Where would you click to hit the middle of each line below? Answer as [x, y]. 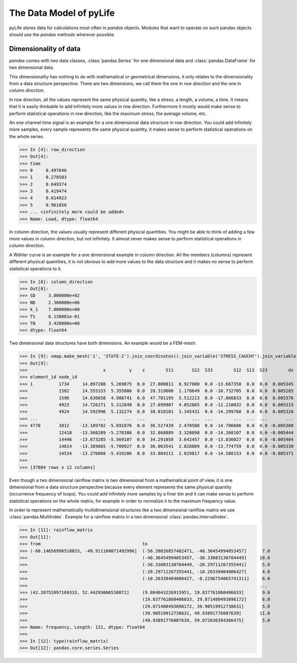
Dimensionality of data [45, 49]
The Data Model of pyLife [62, 13]
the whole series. [27, 136]
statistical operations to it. [35, 269]
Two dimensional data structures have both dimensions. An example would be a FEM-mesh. [103, 343]
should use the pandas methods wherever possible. [62, 34]
